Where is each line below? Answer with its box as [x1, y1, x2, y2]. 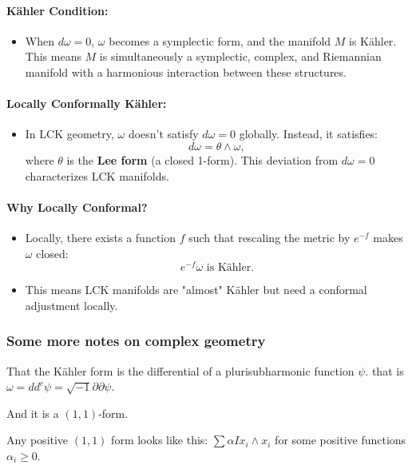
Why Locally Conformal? [6, 198, 148, 215]
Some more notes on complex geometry [6, 331, 266, 351]
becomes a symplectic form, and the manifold [109, 32, 331, 49]
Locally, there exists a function [25, 229, 176, 245]
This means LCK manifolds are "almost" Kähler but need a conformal [25, 281, 367, 298]
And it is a [6, 404, 59, 421]
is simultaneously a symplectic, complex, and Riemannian [99, 48, 382, 65]
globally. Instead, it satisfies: [239, 125, 378, 142]
